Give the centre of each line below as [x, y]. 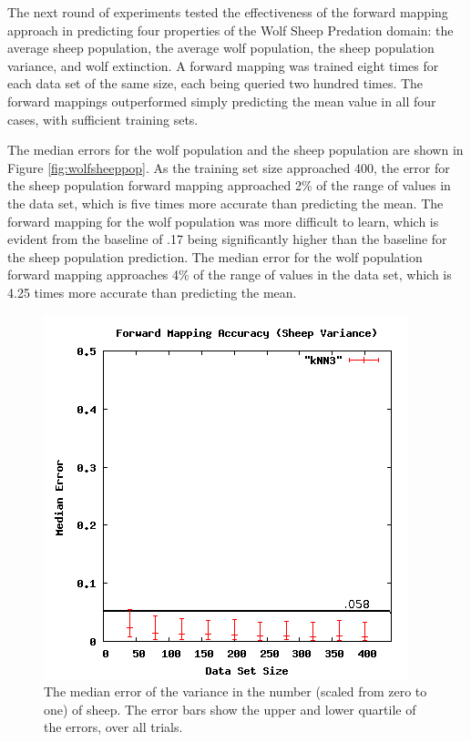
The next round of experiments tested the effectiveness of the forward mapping [228, 12]
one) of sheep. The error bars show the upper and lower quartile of [230, 709]
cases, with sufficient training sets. [103, 119]
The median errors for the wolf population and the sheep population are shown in [235, 150]
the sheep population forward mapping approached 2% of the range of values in [229, 185]
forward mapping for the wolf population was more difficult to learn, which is [223, 221]
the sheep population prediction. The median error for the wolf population [215, 256]
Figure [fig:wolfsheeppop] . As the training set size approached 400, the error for [229, 167]
